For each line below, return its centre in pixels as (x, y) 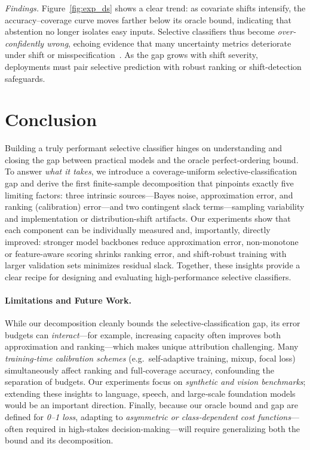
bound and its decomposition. (59, 440)
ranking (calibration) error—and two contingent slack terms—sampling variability (155, 206)
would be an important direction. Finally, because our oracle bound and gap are (151, 405)
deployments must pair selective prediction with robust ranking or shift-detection (153, 66)
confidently (24, 43)
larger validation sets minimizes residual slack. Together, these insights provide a (153, 265)
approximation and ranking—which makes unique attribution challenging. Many (152, 346)
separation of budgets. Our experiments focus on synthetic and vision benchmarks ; (155, 382)
